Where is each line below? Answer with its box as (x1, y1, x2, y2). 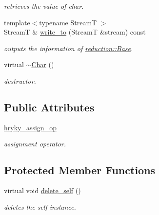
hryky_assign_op (4, 122, 57, 132)
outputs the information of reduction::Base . (4, 43, 133, 53)
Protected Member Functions (4, 162, 156, 178)
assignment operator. (4, 139, 66, 149)
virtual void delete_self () (4, 185, 81, 196)
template (4, 17, 30, 27)
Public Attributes (4, 99, 95, 114)
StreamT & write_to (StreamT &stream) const (4, 27, 146, 37)
